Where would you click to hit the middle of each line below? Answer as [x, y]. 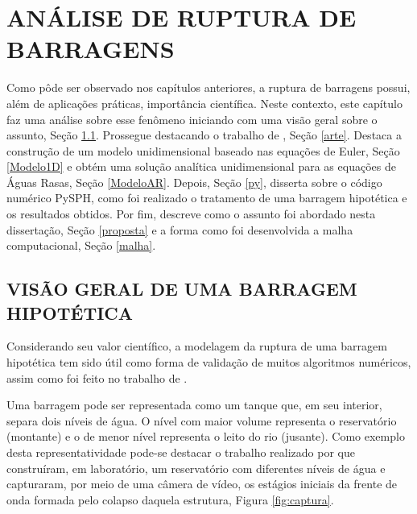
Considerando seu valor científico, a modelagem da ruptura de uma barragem [197, 346]
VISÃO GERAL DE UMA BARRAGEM [182, 289]
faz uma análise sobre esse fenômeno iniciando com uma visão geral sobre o [192, 119]
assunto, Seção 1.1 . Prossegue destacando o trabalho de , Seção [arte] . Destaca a [204, 135]
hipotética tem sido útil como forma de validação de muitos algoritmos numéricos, [209, 362]
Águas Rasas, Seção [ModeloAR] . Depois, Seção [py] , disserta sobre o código [194, 182]
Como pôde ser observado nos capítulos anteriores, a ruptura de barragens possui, [208, 87]
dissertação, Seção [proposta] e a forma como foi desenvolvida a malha [180, 229]
